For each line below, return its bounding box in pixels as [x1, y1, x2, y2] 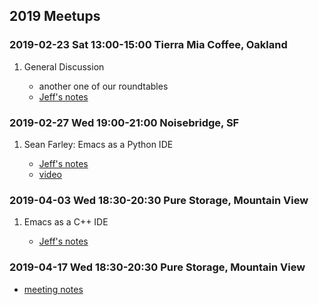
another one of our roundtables [38, 80, 169, 92]
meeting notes [23, 283, 84, 295]
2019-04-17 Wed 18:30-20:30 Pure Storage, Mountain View [9, 260, 306, 274]
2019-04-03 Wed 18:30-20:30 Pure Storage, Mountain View [9, 193, 309, 207]
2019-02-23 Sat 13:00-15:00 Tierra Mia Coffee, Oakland [9, 38, 288, 52]
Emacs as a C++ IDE [23, 216, 109, 228]
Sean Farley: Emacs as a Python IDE [23, 138, 174, 150]
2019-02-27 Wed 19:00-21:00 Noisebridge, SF [9, 115, 240, 129]
